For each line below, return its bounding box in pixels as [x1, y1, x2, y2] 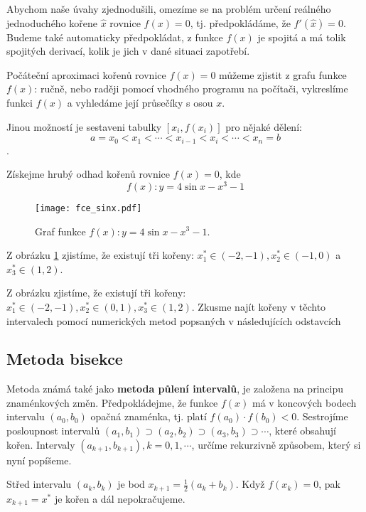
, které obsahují [269, 423, 336, 438]
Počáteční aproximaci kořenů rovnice [6, 67, 166, 82]
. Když [235, 476, 265, 491]
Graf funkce [35, 223, 86, 238]
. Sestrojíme [296, 409, 348, 424]
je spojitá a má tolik [257, 29, 346, 44]
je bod [117, 476, 145, 491]
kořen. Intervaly [6, 437, 75, 452]
